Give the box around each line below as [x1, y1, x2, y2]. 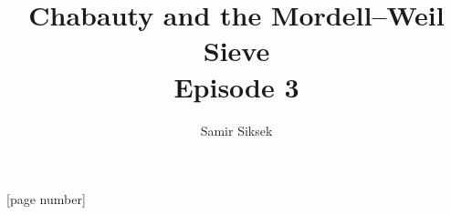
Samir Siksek [200, 120, 273, 139]
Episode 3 [173, 67, 299, 105]
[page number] [6, 189, 86, 209]
